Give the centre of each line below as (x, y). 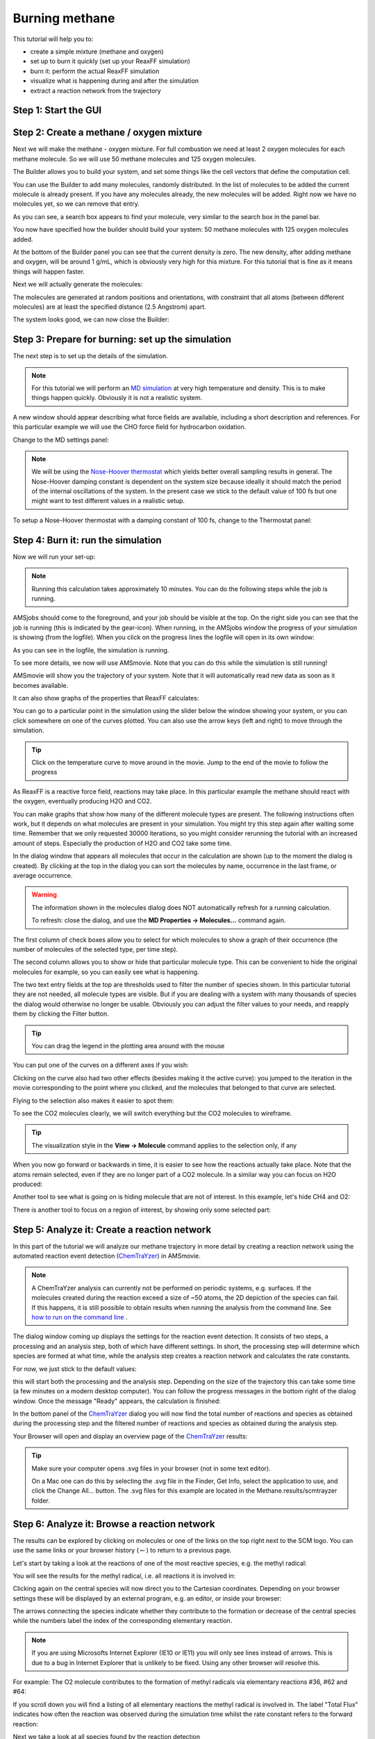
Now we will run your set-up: (54, 556)
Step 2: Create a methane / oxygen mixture (108, 133)
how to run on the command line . (80, 1317)
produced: (28, 1184)
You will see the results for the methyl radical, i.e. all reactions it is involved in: (124, 1576)
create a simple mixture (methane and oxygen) (97, 51)
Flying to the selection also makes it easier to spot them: (93, 1100)
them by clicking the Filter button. (61, 1014)
